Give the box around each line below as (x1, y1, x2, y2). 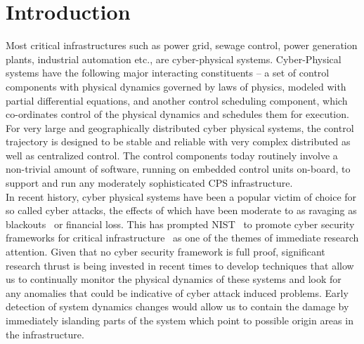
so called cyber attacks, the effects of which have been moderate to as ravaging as (6, 203, 357, 218)
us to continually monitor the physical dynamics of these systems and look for (6, 272, 342, 286)
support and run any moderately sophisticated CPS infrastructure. (6, 176, 293, 190)
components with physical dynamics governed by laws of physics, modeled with (6, 79, 346, 93)
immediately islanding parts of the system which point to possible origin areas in (6, 313, 353, 327)
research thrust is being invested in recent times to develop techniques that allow (6, 258, 354, 272)
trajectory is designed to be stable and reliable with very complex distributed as (6, 134, 351, 149)
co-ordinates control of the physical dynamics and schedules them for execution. (6, 107, 349, 121)
